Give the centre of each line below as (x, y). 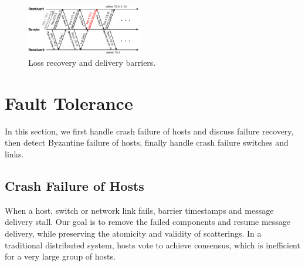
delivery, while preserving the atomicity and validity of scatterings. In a (133, 233)
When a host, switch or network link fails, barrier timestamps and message (139, 210)
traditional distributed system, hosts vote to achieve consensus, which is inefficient (152, 245)
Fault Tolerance (69, 102)
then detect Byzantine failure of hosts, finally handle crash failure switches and (147, 142)
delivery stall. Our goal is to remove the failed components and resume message (148, 222)
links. (14, 154)
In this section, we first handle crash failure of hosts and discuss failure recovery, (149, 131)
